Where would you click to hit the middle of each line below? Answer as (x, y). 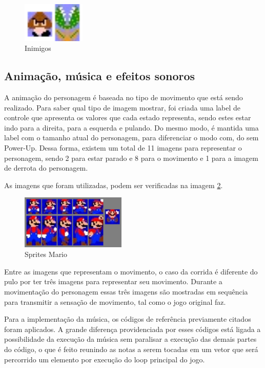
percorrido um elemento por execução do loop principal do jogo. (105, 359)
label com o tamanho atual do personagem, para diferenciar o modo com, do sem (131, 137)
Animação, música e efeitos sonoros (100, 76)
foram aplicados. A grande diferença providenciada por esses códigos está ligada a (132, 329)
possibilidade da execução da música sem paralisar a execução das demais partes (130, 339)
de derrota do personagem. (46, 168)
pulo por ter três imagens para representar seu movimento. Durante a (113, 281)
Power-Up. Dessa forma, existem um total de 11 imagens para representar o (123, 147)
